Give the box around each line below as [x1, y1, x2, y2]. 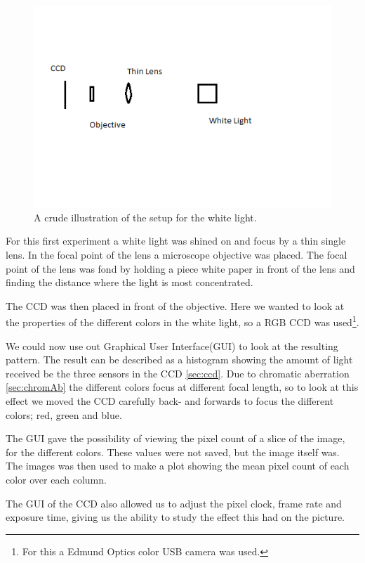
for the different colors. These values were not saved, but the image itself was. [6, 444, 340, 459]
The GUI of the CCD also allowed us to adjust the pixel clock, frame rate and [6, 496, 342, 510]
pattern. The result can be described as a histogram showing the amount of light [6, 352, 353, 367]
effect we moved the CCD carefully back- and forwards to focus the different [6, 394, 334, 408]
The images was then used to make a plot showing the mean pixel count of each [6, 458, 350, 473]
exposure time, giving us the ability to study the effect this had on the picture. [6, 510, 345, 524]
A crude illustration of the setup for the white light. [34, 209, 257, 224]
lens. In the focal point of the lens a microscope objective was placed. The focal [6, 247, 347, 261]
